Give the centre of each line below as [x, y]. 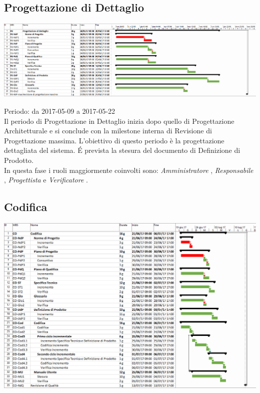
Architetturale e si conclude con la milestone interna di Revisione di [108, 131]
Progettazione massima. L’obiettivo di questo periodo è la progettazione [114, 140]
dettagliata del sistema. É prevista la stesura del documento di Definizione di [122, 150]
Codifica [26, 207]
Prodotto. [19, 160]
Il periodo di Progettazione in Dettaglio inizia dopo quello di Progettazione [119, 121]
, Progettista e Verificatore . [46, 180]
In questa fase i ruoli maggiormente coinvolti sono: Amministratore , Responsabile [129, 170]
